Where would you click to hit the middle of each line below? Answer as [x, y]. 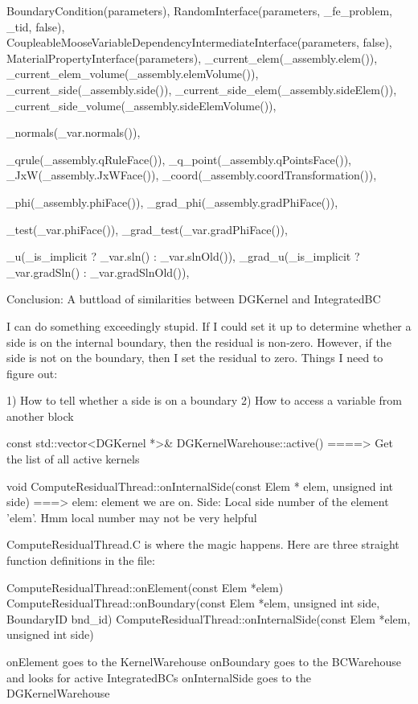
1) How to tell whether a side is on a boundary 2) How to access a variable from [204, 400]
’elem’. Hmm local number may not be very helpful [132, 517]
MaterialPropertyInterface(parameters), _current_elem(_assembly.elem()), [192, 58]
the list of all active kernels [73, 459]
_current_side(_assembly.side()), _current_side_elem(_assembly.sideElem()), [202, 89]
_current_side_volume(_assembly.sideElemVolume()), [141, 105]
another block [40, 416]
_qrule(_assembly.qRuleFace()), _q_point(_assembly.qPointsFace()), [179, 159]
